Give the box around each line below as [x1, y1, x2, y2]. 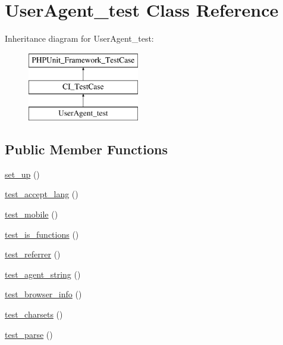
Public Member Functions [5, 140, 168, 158]
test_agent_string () [5, 268, 81, 280]
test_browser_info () [5, 288, 82, 300]
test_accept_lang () [5, 188, 78, 200]
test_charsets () [5, 308, 63, 321]
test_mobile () [5, 208, 58, 220]
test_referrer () [5, 248, 61, 260]
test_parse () [5, 328, 53, 340]
